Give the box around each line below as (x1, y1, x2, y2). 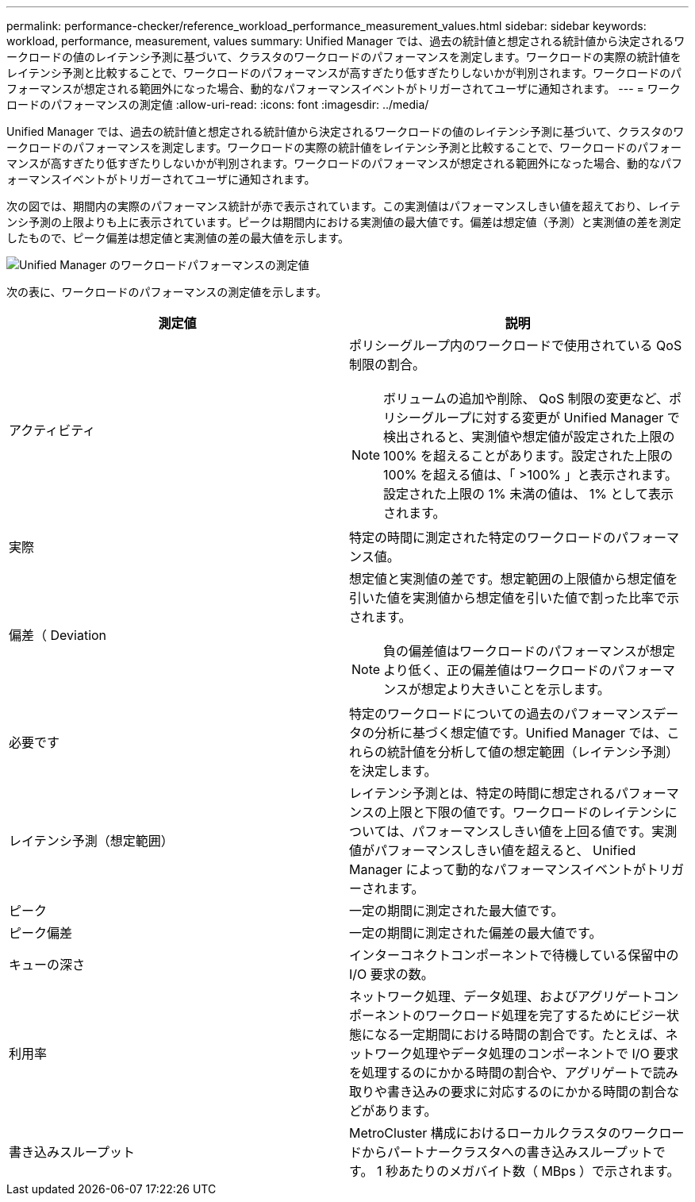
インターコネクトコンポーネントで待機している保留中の (349, 947, 679, 963)
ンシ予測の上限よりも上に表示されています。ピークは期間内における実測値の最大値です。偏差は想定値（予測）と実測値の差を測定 (6, 215, 682, 229)
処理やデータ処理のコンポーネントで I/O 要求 (413, 1046, 679, 1061)
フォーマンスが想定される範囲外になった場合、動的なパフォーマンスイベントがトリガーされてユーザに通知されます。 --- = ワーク (6, 82, 681, 95)
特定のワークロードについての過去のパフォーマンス (349, 706, 654, 722)
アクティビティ (9, 422, 96, 438)
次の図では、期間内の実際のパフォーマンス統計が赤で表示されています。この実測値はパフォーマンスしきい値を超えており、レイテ (6, 199, 681, 213)
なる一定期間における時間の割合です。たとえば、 (374, 1027, 666, 1042)
